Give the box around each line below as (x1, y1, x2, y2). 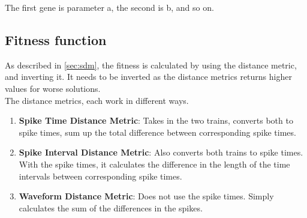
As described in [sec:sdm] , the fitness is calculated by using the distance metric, (5, 58, 297, 71)
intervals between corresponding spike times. (19, 169, 182, 182)
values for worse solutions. (5, 82, 101, 94)
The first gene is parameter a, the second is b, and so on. (5, 1, 214, 13)
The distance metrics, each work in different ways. (5, 94, 189, 106)
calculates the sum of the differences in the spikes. (19, 201, 203, 214)
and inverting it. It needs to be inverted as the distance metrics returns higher (5, 70, 292, 83)
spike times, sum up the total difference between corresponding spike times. (19, 126, 296, 138)
